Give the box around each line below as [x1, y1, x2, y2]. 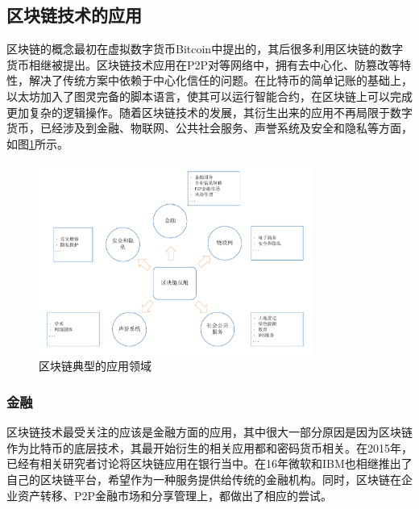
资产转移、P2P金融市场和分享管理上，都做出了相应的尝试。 [17, 486, 333, 503]
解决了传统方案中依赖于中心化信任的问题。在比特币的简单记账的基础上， [28, 72, 413, 89]
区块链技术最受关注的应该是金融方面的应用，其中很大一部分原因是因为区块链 [6, 423, 413, 440]
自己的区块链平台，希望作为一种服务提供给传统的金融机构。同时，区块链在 [6, 470, 401, 487]
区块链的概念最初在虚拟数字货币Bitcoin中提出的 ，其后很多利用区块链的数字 [6, 40, 404, 57]
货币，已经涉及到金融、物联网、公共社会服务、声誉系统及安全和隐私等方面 [6, 119, 401, 136]
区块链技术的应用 [6, 2, 142, 27]
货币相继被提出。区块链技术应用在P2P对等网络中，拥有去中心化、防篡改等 [6, 56, 400, 73]
